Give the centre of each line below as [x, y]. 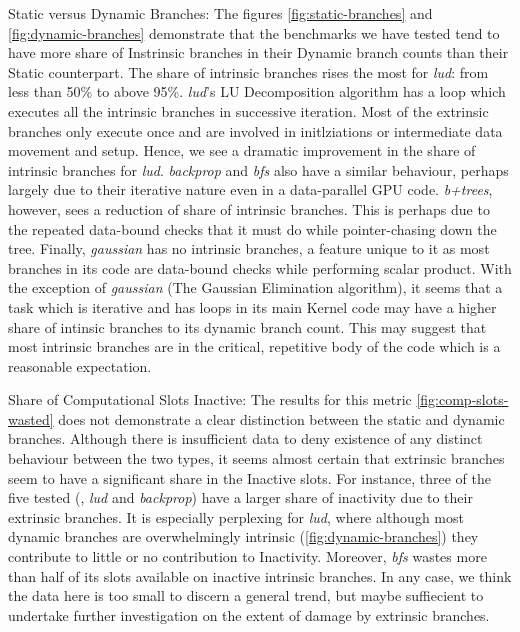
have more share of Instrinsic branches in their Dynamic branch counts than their [258, 52]
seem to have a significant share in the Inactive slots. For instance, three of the [249, 477]
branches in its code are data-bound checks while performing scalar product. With [260, 267]
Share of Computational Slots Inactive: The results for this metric [210, 399]
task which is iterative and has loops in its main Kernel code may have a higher [252, 306]
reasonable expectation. [80, 365]
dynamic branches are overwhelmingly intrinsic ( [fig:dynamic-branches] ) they [243, 536]
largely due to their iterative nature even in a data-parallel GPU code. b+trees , [250, 189]
